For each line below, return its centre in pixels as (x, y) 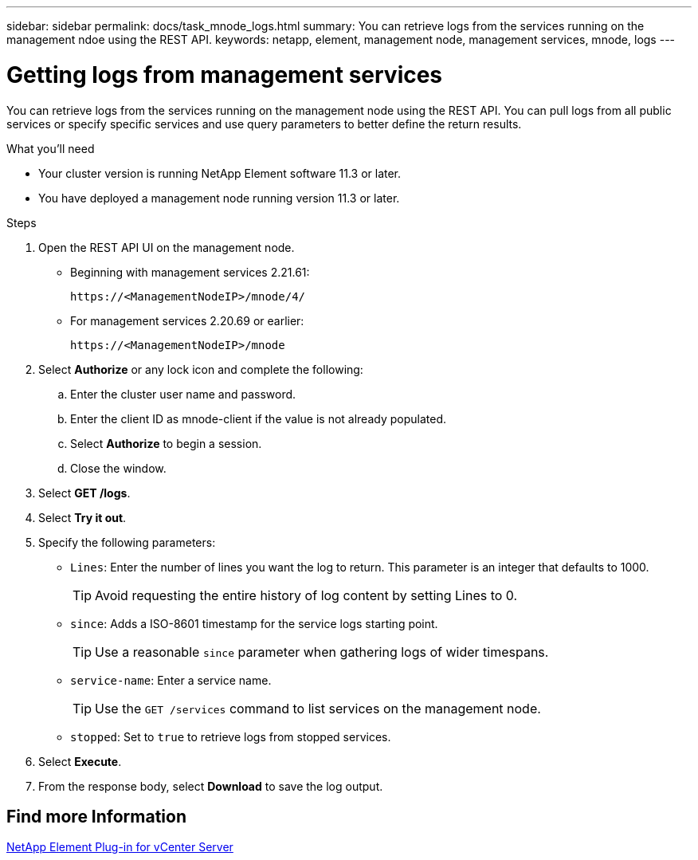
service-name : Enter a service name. (171, 680)
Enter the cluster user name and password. (183, 394)
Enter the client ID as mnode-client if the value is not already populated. (258, 418)
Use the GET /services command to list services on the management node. (318, 708)
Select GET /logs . (84, 493)
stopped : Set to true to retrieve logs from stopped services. (231, 736)
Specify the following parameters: (127, 542)
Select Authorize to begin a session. (166, 443)
